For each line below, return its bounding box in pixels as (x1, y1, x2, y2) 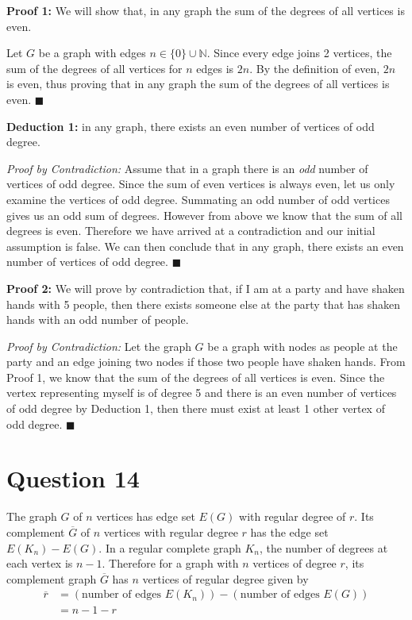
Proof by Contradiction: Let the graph (6, 337, 191, 354)
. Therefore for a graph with (102, 555, 239, 572)
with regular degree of (239, 508, 346, 525)
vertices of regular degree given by (142, 570, 309, 587)
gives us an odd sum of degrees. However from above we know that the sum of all (6, 206, 402, 223)
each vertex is (6, 555, 73, 572)
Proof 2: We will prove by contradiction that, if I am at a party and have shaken (6, 279, 405, 296)
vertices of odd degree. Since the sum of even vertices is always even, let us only (6, 175, 395, 192)
